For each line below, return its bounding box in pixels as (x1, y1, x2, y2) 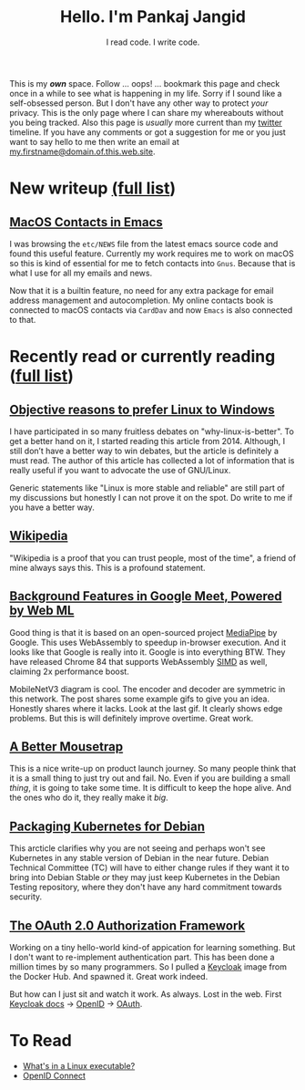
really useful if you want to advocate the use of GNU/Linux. (9, 464, 231, 475)
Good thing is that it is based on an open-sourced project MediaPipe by (9, 627, 278, 638)
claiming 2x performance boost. (9, 666, 129, 677)
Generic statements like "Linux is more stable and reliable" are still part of (9, 482, 285, 493)
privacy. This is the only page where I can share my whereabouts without (9, 107, 284, 118)
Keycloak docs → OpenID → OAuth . (9, 999, 143, 1009)
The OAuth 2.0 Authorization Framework (9, 918, 246, 933)
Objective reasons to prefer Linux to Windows (9, 401, 275, 417)
